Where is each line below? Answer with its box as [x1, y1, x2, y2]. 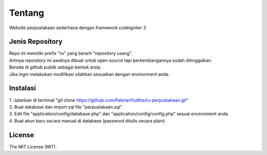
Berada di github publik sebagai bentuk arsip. [9, 64, 102, 70]
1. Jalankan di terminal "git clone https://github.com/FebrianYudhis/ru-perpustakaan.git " [9, 97, 189, 103]
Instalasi [9, 84, 37, 92]
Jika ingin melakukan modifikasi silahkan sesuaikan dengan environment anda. [9, 71, 170, 77]
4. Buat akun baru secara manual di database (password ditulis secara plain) [9, 117, 165, 123]
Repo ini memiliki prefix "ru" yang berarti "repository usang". [9, 50, 133, 56]
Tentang [9, 7, 44, 18]
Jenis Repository [9, 38, 63, 46]
